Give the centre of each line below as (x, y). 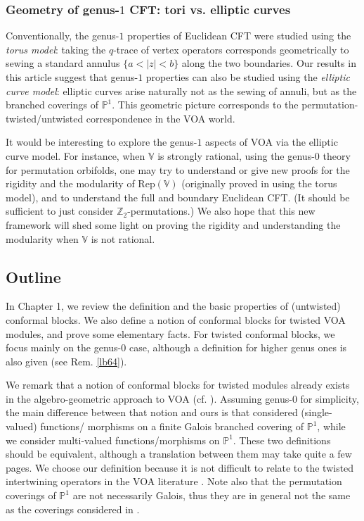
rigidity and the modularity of (70, 183)
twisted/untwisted (45, 118)
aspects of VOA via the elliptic (272, 142)
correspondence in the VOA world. (161, 118)
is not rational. (123, 238)
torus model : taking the (56, 49)
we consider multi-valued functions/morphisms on (113, 440)
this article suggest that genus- (72, 77)
